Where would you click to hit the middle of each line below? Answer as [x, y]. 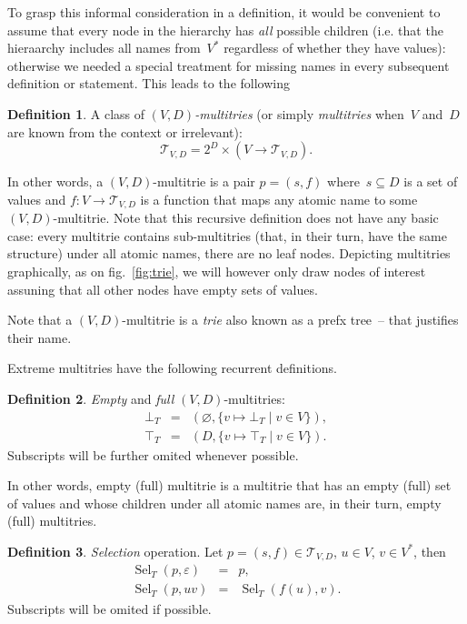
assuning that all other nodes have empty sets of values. [163, 289]
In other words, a [55, 181]
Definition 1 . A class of [76, 113]
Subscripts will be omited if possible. [109, 608]
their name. [40, 337]
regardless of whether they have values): [335, 48]
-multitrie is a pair [204, 181]
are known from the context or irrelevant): [125, 131]
